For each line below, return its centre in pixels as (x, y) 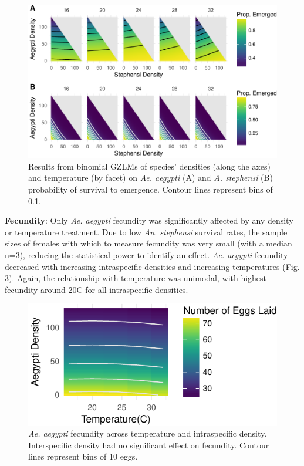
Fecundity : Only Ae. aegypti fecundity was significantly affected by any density (149, 220)
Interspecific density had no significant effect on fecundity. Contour (149, 445)
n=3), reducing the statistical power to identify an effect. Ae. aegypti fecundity (146, 254)
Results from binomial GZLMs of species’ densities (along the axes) (149, 166)
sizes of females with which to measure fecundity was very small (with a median (148, 243)
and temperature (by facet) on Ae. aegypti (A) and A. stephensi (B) (151, 178)
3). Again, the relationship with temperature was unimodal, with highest (136, 278)
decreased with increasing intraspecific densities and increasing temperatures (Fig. (152, 266)
